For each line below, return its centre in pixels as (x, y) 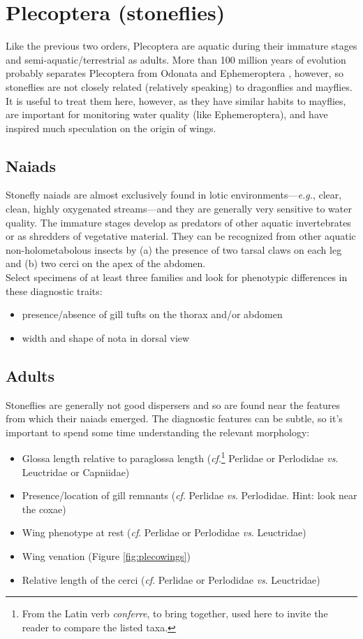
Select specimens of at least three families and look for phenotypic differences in (177, 277)
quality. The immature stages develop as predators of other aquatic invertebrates (178, 222)
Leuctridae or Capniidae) (76, 472)
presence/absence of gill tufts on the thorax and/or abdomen (152, 314)
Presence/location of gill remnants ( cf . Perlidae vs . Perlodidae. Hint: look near (190, 495)
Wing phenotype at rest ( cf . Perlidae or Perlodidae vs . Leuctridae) (164, 532)
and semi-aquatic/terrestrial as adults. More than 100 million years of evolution (176, 59)
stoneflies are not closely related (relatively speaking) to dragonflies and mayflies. (179, 86)
